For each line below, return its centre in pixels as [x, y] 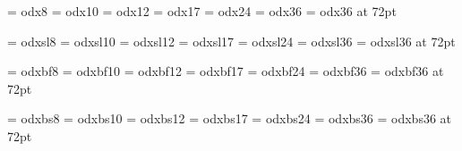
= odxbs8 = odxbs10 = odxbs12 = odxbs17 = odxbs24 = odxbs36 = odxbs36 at [230, 118]
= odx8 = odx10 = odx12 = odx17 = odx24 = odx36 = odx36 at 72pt [202, 11]
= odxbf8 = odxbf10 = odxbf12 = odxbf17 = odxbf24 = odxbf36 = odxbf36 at [226, 71]
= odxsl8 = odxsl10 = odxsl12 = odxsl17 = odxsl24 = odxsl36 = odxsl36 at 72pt [231, 41]
